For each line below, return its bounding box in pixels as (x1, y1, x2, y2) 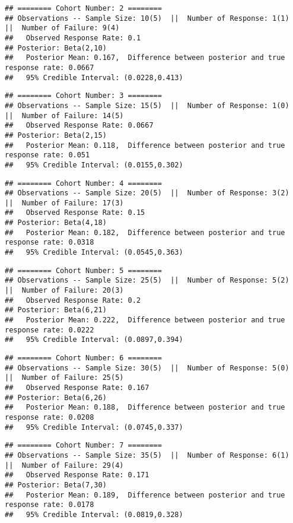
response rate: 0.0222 (5, 325, 94, 334)
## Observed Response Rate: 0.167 (5, 383, 149, 392)
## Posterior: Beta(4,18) (5, 218, 107, 227)
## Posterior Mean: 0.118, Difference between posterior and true (5, 141, 285, 150)
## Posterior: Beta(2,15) (5, 131, 107, 140)
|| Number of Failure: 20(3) (5, 286, 124, 295)
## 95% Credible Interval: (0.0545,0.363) (5, 248, 183, 257)
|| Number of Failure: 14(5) (5, 111, 124, 120)
